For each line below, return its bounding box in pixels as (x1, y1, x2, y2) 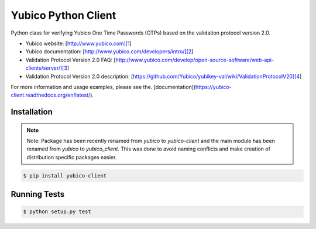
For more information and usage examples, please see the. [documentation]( (11, 83, 196, 90)
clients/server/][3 (25, 64, 67, 71)
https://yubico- (195, 83, 232, 90)
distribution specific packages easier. (26, 153, 117, 160)
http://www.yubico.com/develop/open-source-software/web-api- (115, 56, 274, 63)
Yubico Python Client (11, 9, 116, 22)
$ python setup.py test (23, 209, 92, 215)
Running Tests (11, 189, 64, 199)
